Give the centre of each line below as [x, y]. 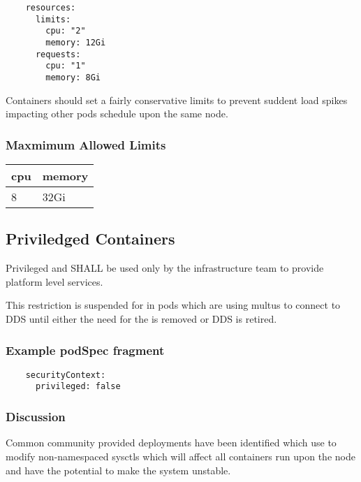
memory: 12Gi [76, 42]
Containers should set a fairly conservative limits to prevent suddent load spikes [177, 100]
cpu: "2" [66, 31]
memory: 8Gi [73, 77]
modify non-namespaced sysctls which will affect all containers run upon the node [180, 456]
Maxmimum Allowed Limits [86, 144]
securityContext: [66, 375]
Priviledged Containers [90, 239]
